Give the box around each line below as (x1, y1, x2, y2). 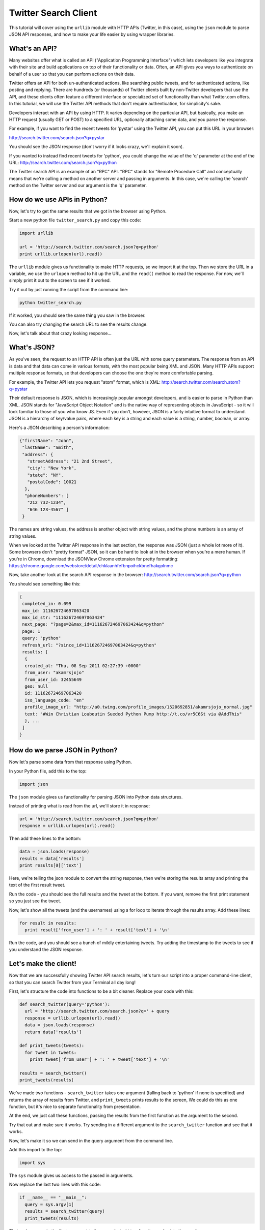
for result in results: (19, 920, 77, 926)
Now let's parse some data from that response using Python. (9, 759, 132, 765)
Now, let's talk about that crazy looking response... (9, 330, 112, 337)
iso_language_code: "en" (25, 697, 84, 703)
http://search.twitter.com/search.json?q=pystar (9, 134, 105, 140)
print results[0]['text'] (19, 862, 82, 868)
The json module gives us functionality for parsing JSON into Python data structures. (9, 794, 183, 799)
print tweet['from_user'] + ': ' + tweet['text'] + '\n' (29, 1057, 170, 1062)
